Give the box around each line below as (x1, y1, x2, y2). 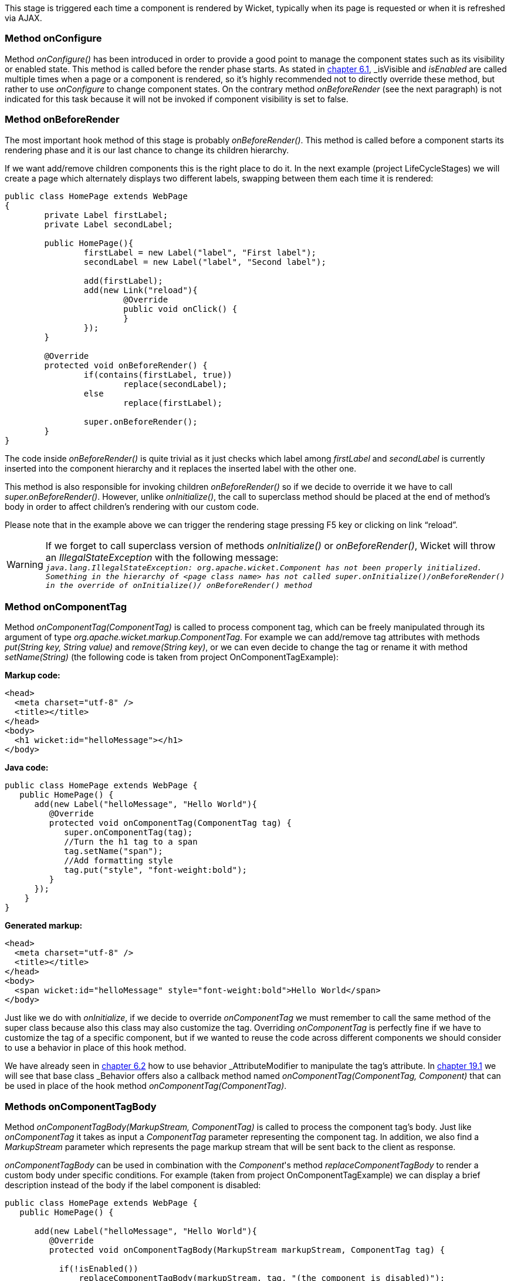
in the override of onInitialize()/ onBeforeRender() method (45, 580, 312, 590)
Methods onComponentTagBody (5, 1100, 157, 1112)
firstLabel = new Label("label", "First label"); (83, 247, 317, 257)
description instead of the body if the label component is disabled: (5, 1180, 261, 1190)
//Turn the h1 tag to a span (64, 837, 198, 847)
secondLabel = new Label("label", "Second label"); (83, 257, 326, 267)
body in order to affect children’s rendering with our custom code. (5, 501, 259, 512)
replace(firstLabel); (123, 398, 222, 408)
